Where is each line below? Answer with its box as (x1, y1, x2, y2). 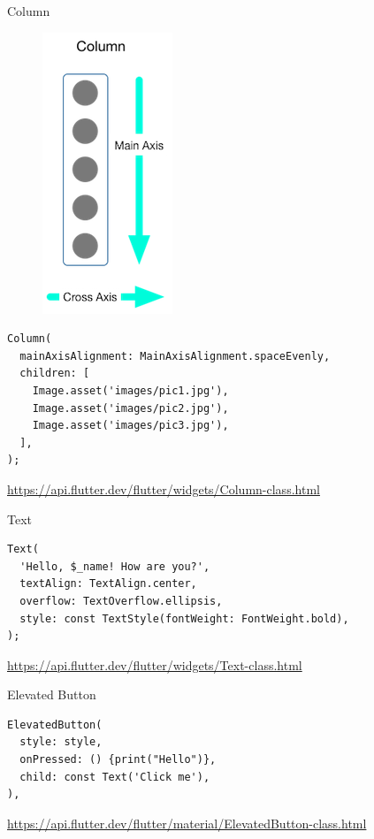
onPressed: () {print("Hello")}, (19, 753, 217, 767)
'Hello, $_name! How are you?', (19, 560, 210, 573)
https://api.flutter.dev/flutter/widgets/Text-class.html (7, 655, 302, 674)
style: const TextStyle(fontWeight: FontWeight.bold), (19, 612, 349, 625)
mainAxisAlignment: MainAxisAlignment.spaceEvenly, (19, 349, 331, 362)
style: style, (19, 736, 103, 749)
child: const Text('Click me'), (19, 770, 210, 783)
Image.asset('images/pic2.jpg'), (32, 401, 229, 415)
